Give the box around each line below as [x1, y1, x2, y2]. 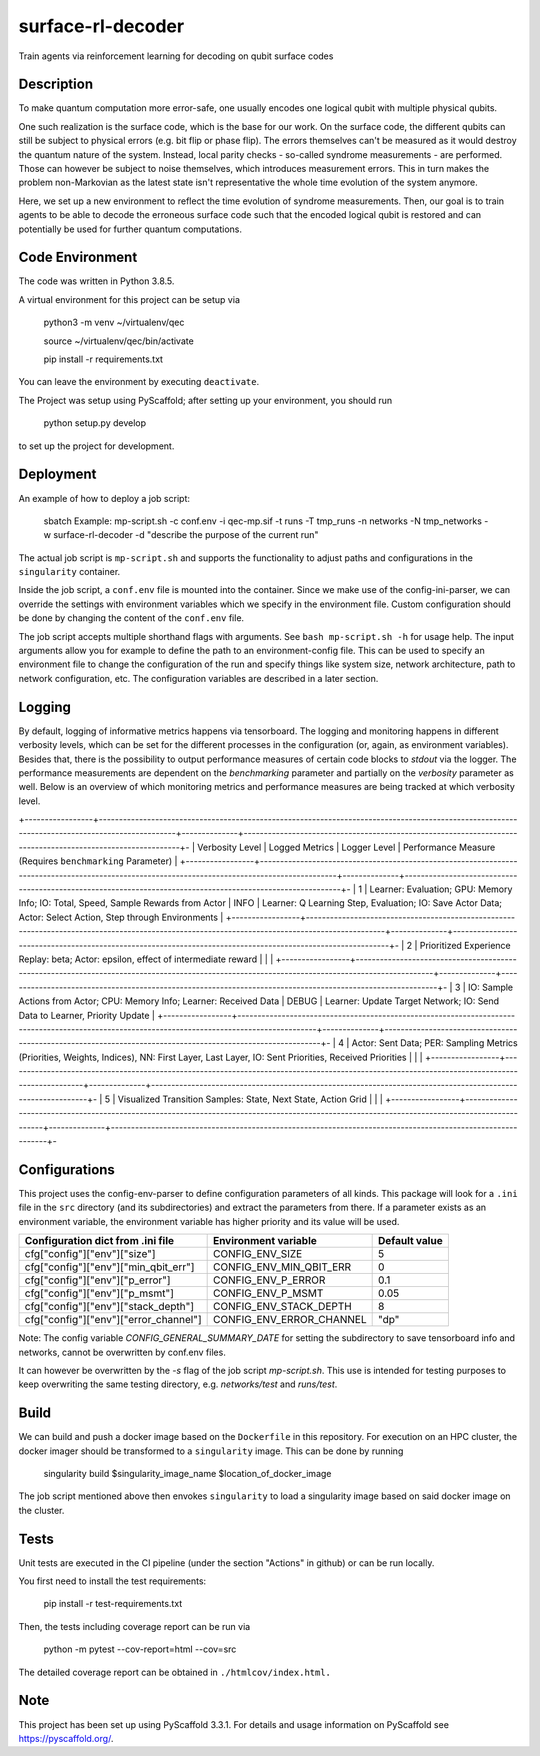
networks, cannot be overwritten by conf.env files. [18, 1346, 227, 1358]
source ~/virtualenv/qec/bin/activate [43, 335, 194, 347]
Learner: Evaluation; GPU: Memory [369, 883, 513, 895]
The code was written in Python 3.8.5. [18, 275, 175, 287]
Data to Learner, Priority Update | [18, 1009, 155, 1021]
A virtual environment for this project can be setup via [18, 293, 240, 305]
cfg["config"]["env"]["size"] [24, 1247, 156, 1261]
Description [18, 76, 94, 93]
